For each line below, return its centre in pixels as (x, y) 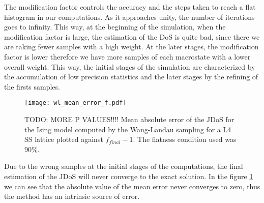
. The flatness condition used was (185, 139)
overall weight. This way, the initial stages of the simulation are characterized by (130, 66)
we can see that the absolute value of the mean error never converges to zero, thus (132, 186)
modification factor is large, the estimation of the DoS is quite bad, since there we (132, 36)
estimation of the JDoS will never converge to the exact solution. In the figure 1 (129, 176)
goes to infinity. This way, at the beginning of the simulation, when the (115, 27)
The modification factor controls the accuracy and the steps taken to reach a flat (130, 7)
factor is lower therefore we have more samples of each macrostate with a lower (127, 56)
